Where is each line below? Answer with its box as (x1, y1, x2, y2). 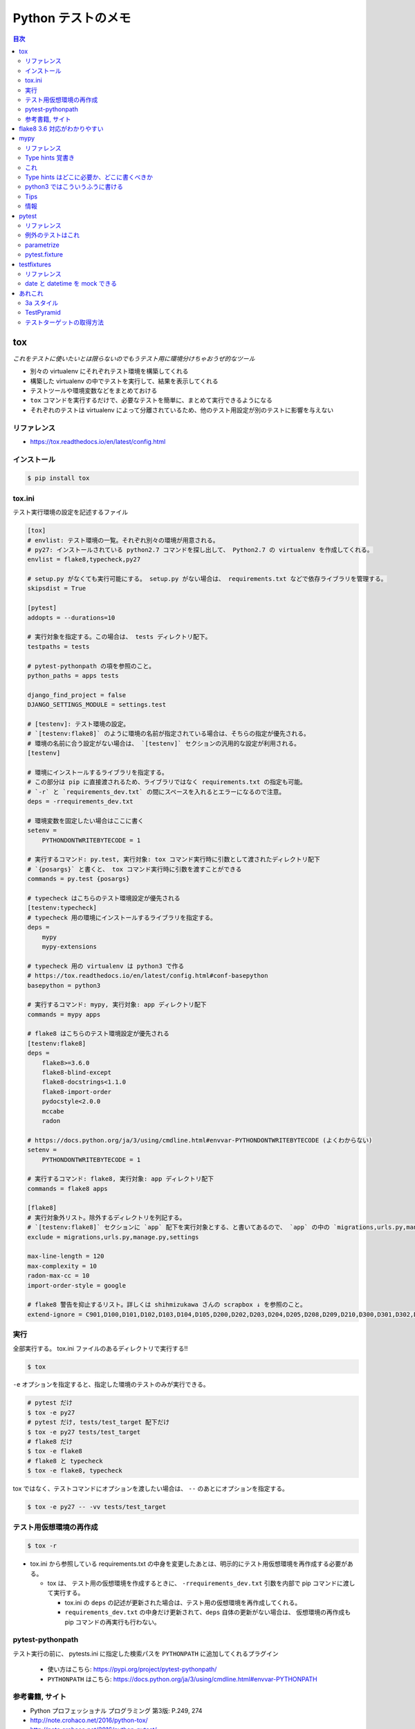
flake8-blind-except (41, 1069, 112, 1077)
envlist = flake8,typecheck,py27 (27, 555, 141, 564)
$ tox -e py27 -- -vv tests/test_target (27, 1503, 166, 1511)
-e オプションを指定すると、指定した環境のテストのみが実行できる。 (12, 1380, 210, 1389)
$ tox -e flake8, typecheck (27, 1467, 122, 1474)
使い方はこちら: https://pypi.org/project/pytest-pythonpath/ (47, 1665, 217, 1674)
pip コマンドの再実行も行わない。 (64, 1618, 160, 1626)
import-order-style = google (27, 1282, 127, 1289)
